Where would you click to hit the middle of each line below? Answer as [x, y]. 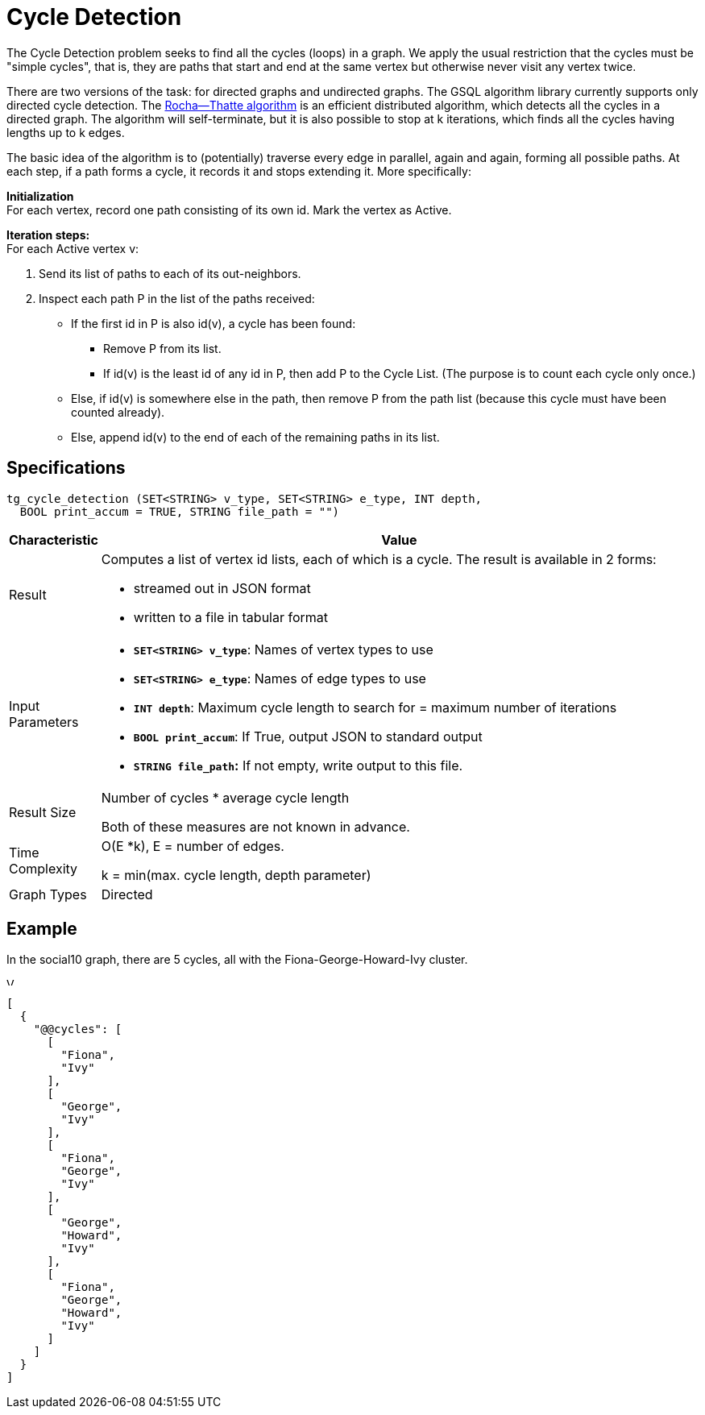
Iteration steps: [48, 234]
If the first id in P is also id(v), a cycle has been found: [214, 323]
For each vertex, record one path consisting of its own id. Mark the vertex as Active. [229, 210]
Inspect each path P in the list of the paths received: [177, 298]
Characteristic [54, 539]
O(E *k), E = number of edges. [193, 846]
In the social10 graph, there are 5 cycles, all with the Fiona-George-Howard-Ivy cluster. [237, 960]
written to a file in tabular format [231, 617]
